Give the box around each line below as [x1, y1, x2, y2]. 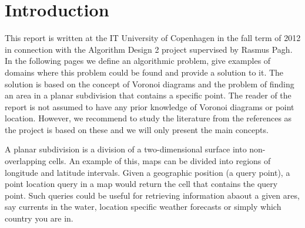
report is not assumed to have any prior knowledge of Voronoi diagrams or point [5, 100, 294, 113]
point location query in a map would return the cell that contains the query [5, 178, 278, 190]
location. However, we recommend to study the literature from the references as [5, 112, 292, 124]
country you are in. [5, 212, 73, 224]
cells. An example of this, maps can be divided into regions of [49, 155, 271, 167]
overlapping [5, 155, 46, 167]
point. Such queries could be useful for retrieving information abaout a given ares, [5, 189, 300, 201]
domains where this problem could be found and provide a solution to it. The [5, 66, 284, 78]
